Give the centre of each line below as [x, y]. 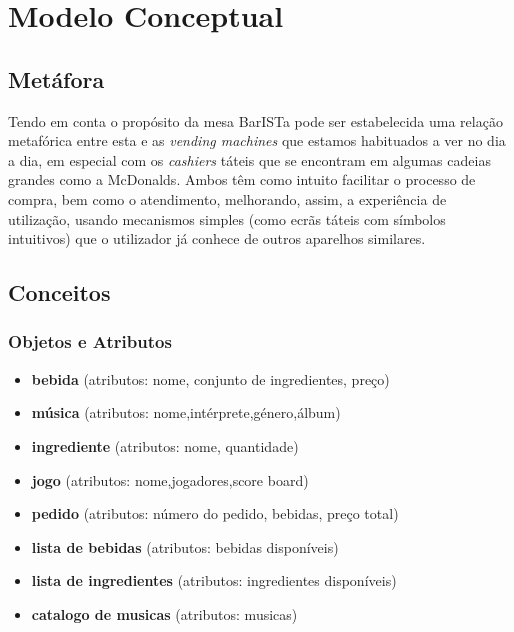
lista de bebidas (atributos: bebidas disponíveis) [185, 546]
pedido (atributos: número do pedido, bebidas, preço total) [215, 513]
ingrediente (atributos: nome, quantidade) [165, 445]
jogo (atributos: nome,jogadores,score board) [170, 479]
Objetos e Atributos [90, 341]
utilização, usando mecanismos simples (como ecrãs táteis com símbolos [227, 218]
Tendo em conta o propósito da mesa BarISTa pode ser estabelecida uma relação [255, 120]
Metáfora [56, 78]
